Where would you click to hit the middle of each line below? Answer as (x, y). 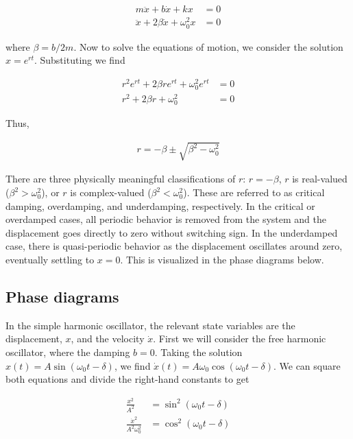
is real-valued (320, 179)
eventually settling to (50, 259)
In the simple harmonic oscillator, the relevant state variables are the (150, 325)
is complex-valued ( (111, 192)
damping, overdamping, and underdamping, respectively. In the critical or (160, 205)
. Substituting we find (80, 60)
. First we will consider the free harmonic (240, 339)
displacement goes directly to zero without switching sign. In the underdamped (172, 232)
